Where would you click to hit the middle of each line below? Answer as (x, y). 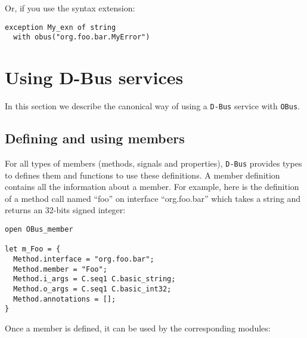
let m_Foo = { (33, 249)
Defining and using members (95, 138)
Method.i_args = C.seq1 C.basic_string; (94, 279)
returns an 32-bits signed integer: (65, 210)
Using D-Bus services (94, 77)
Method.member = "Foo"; (60, 269)
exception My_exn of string (61, 27)
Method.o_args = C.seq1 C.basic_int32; (92, 289)
